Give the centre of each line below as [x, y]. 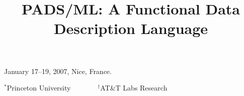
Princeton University [39, 88]
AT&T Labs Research [134, 88]
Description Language [131, 28]
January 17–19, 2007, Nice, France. [58, 71]
